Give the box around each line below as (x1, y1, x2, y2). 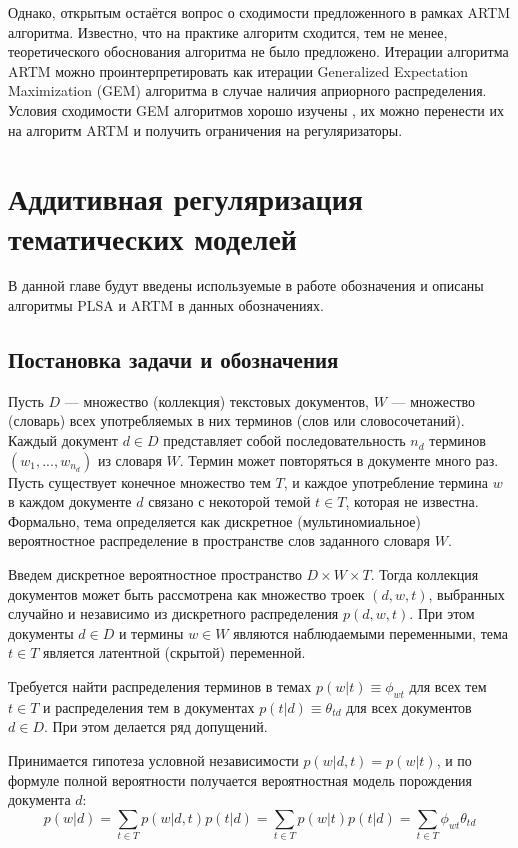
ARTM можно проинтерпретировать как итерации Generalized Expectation (8, 60, 469, 81)
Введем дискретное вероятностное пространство (8, 564, 302, 585)
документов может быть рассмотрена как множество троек (8, 583, 365, 604)
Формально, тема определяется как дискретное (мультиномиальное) (8, 510, 421, 531)
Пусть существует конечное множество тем (8, 471, 271, 492)
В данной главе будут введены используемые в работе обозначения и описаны (8, 275, 484, 296)
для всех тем (409, 675, 487, 696)
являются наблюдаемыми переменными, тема (233, 622, 508, 643)
